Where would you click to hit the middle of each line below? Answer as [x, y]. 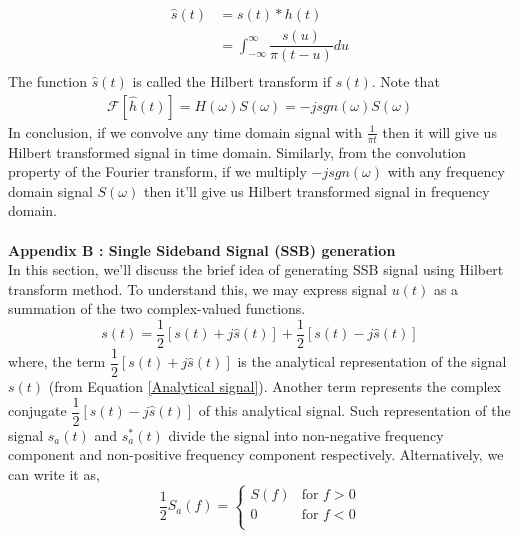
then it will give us [439, 131]
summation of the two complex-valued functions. [157, 308]
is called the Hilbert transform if [232, 81]
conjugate [37, 410]
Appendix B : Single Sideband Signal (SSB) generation [202, 249]
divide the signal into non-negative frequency [306, 434]
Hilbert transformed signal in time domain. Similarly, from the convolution [237, 151]
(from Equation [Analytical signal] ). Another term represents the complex [274, 386]
